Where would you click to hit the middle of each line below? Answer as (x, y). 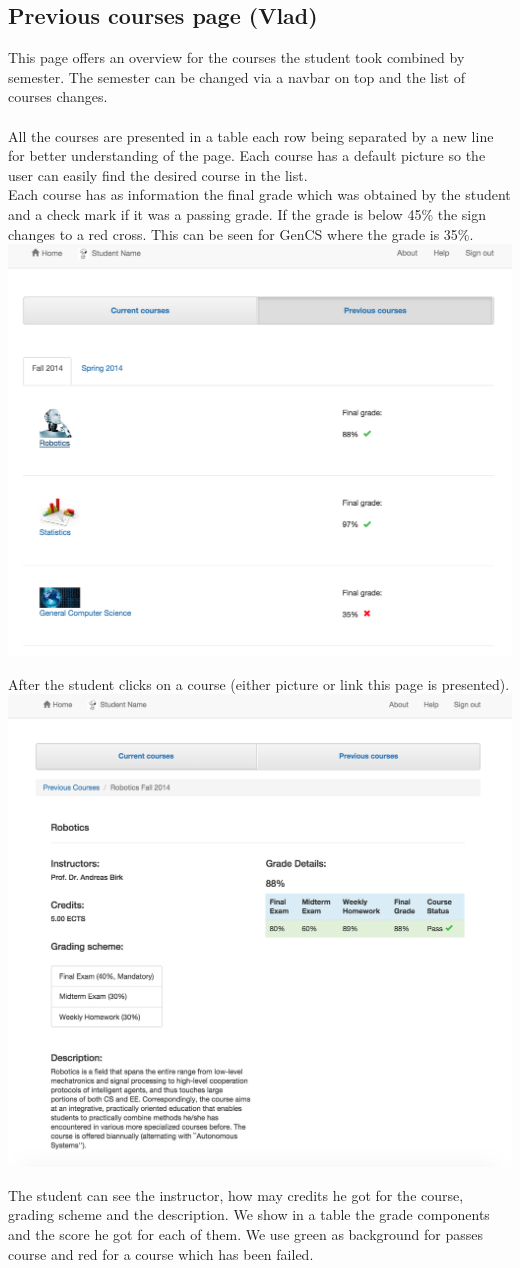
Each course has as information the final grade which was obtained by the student (259, 194)
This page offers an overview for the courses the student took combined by (236, 57)
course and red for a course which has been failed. (161, 1253)
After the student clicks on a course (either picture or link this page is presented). (259, 683)
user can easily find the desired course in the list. (158, 174)
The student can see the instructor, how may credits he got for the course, (236, 1194)
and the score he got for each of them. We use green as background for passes (246, 1234)
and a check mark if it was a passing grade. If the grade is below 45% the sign (247, 213)
